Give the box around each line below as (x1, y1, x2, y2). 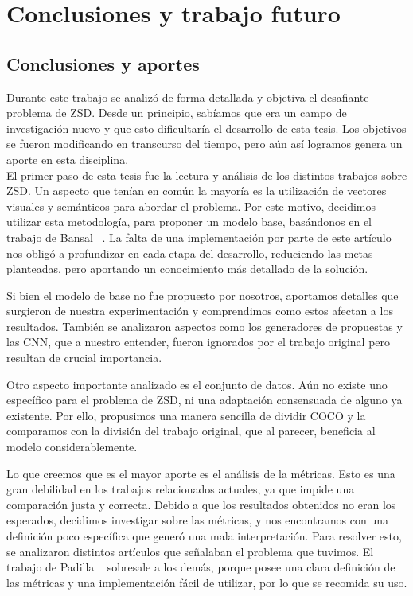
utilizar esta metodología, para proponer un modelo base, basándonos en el (6, 213, 372, 230)
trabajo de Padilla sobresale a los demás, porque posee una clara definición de (6, 559, 395, 575)
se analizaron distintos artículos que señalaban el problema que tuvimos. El (6, 543, 374, 559)
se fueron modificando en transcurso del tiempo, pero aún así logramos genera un (6, 135, 403, 152)
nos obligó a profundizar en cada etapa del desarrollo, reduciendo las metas (6, 244, 373, 261)
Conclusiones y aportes (6, 51, 200, 76)
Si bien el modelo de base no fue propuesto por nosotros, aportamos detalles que (6, 286, 399, 303)
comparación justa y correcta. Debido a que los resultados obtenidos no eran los (6, 496, 396, 512)
